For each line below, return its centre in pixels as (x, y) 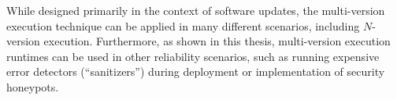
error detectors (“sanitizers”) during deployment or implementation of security (196, 71)
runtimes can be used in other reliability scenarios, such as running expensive (193, 56)
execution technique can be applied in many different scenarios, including (183, 25)
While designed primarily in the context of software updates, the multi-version (196, 10)
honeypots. (33, 86)
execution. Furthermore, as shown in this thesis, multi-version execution (217, 41)
